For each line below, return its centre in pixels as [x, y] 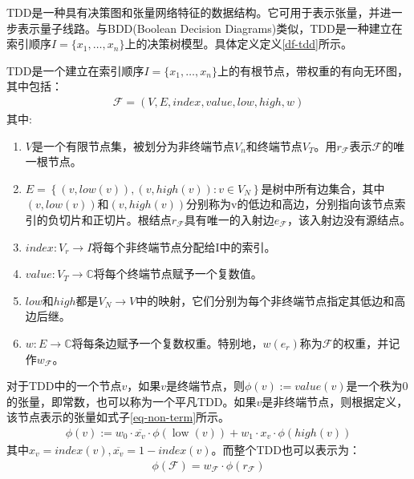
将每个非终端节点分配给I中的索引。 [184, 246]
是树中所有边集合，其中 [323, 188]
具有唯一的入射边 [229, 219]
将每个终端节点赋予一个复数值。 [178, 274]
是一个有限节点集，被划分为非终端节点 [133, 145]
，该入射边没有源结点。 [349, 219]
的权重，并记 [366, 342]
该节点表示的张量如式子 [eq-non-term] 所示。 [118, 417]
